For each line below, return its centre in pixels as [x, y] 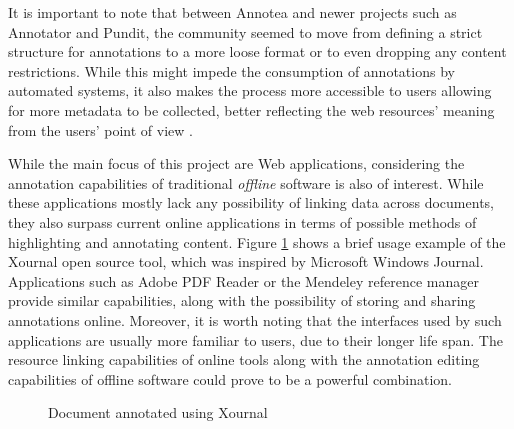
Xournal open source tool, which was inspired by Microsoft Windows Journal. [246, 261]
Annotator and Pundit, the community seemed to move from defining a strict [245, 31]
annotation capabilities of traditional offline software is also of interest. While [246, 182]
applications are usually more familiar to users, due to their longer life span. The [255, 339]
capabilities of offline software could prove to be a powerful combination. [230, 378]
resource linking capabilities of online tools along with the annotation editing [244, 359]
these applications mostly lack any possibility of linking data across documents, [251, 202]
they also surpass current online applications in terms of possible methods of [242, 221]
